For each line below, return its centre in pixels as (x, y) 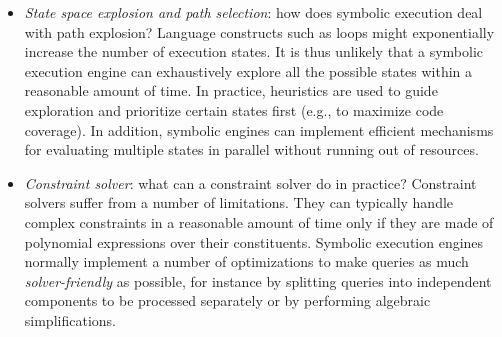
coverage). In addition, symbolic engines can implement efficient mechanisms (259, 129)
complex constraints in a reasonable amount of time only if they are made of (259, 221)
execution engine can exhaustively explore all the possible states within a (248, 70)
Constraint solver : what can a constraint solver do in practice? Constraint (250, 182)
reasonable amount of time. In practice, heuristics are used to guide (231, 90)
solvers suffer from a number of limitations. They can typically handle (239, 202)
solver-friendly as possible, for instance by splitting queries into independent (258, 280)
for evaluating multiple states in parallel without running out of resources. (251, 149)
